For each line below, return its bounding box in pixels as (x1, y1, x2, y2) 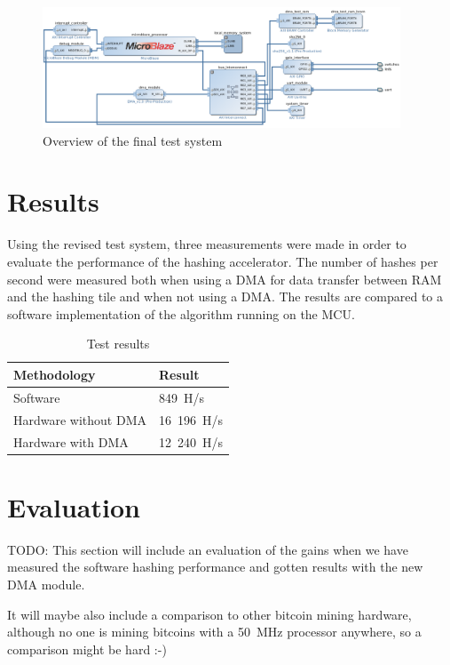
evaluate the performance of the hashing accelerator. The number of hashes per (7, 252, 438, 270)
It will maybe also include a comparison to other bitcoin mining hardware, (7, 605, 412, 623)
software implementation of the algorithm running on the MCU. (7, 304, 355, 323)
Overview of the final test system (43, 131, 223, 149)
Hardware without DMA (13, 410, 147, 429)
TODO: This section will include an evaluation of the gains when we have (7, 540, 408, 558)
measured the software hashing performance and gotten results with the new (7, 557, 423, 576)
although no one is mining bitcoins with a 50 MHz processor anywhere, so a (7, 622, 422, 641)
